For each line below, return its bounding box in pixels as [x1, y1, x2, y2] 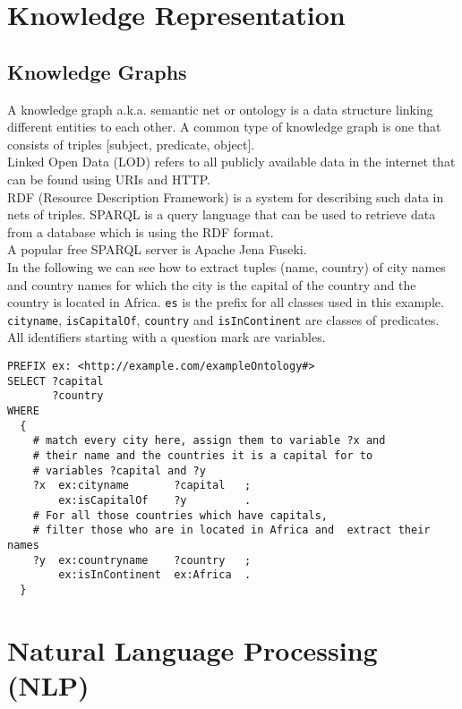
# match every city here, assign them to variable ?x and [32, 434, 386, 448]
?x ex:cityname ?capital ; [32, 479, 252, 492]
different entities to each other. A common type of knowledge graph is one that [7, 117, 441, 136]
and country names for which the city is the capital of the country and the [7, 275, 416, 294]
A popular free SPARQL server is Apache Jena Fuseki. [7, 240, 307, 259]
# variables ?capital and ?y [32, 464, 206, 477]
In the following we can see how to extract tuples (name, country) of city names [7, 257, 446, 276]
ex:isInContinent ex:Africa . [58, 568, 252, 582]
